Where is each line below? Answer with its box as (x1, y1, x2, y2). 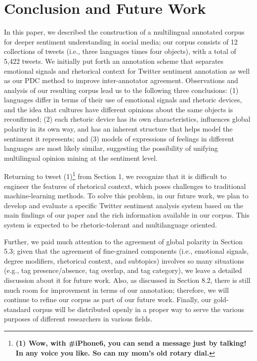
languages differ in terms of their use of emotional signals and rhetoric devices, (4, 94, 242, 105)
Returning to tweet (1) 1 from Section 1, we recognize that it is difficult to (4, 170, 227, 181)
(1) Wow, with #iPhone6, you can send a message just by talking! (15, 338, 247, 348)
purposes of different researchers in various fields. (4, 314, 153, 324)
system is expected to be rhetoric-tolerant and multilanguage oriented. (4, 220, 217, 230)
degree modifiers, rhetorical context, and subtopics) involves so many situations (4, 255, 245, 266)
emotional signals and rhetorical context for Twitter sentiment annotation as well (4, 65, 250, 76)
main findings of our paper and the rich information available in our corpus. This (4, 210, 250, 220)
